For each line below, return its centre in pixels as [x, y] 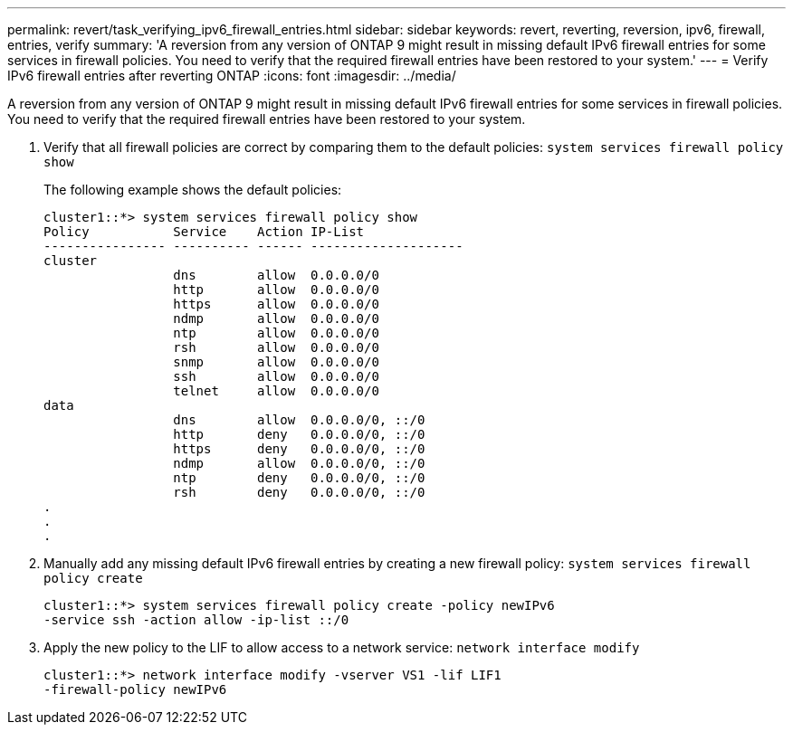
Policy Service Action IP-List [204, 232]
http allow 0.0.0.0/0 [276, 290]
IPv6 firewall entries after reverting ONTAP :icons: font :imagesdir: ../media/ [232, 76]
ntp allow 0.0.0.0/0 [276, 333]
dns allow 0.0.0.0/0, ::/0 [299, 420]
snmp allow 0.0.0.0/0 [276, 362]
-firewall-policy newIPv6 [135, 689]
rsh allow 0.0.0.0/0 [276, 347]
